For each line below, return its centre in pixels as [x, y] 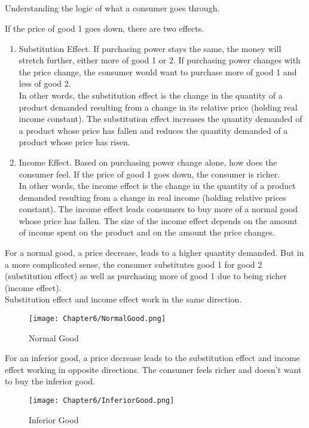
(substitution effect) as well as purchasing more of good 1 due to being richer [146, 276]
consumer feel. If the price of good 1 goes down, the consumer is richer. [149, 174]
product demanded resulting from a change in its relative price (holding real [158, 107]
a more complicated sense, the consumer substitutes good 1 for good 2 [134, 264]
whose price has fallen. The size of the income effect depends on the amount [158, 220]
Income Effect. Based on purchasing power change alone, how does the [148, 162]
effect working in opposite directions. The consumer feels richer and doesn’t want [153, 369]
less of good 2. [45, 83]
